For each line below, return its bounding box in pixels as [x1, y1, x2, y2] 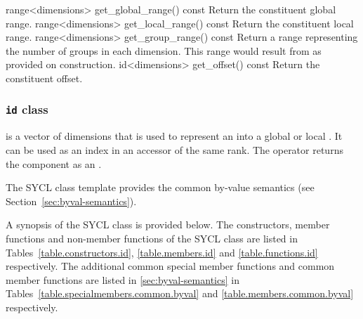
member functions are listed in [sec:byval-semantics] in [6, 272, 239, 287]
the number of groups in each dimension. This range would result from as [6, 43, 322, 58]
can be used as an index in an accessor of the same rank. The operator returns [6, 142, 343, 157]
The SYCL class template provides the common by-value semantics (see [6, 180, 315, 195]
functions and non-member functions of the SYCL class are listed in [6, 230, 298, 245]
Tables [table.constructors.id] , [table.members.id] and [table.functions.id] [6, 245, 318, 259]
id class [6, 100, 48, 118]
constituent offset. [6, 70, 83, 85]
